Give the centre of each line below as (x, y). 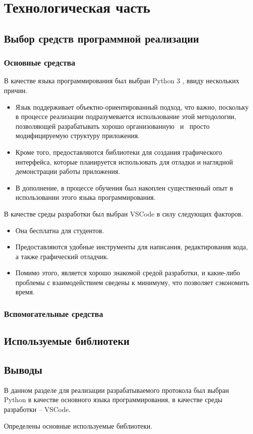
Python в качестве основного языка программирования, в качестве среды (113, 399)
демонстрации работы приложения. (68, 171)
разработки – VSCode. (37, 409)
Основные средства (40, 62)
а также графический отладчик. (62, 256)
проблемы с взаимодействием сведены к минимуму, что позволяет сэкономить (132, 282)
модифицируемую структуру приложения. (78, 135)
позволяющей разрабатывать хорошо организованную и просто (113, 126)
